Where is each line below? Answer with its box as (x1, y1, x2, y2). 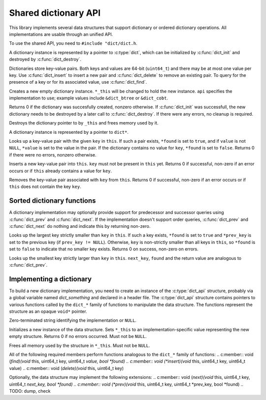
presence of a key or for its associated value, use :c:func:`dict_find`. (9, 79, 147, 85)
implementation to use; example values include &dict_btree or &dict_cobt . (9, 95, 168, 101)
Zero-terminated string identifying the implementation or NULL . (9, 317, 136, 323)
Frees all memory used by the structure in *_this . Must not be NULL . (9, 342, 150, 348)
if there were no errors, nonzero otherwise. (9, 152, 97, 157)
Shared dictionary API (9, 7, 101, 18)
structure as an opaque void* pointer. (9, 308, 87, 314)
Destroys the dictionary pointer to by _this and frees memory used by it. (9, 120, 159, 126)
